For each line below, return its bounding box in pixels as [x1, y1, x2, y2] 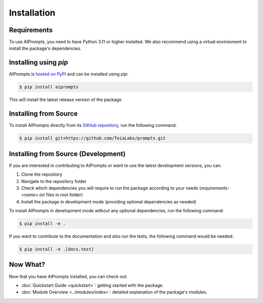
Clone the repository [21, 171, 63, 178]
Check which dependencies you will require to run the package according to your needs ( [21, 185, 201, 191]
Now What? [9, 261, 45, 269]
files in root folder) [45, 192, 83, 198]
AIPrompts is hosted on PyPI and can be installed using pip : [9, 71, 129, 77]
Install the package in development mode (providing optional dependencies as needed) [21, 199, 197, 204]
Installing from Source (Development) [9, 149, 126, 158]
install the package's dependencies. [9, 45, 82, 51]
